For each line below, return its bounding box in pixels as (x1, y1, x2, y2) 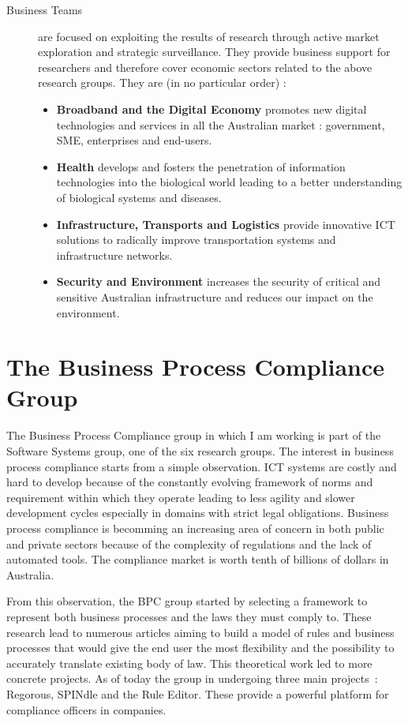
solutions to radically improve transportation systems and (56, 231, 336, 248)
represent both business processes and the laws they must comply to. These (6, 608, 372, 624)
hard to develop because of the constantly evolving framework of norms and (6, 474, 373, 490)
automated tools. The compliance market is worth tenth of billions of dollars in (6, 551, 389, 568)
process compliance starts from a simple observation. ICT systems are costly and (6, 458, 397, 474)
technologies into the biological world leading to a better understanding (56, 174, 402, 190)
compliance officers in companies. (6, 701, 167, 717)
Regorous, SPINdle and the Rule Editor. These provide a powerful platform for (6, 685, 389, 702)
